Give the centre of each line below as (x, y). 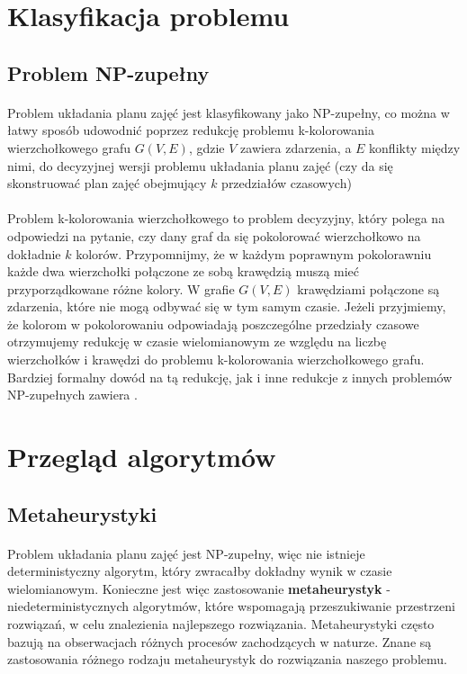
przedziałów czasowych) (287, 183)
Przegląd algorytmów (142, 457)
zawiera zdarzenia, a (296, 147)
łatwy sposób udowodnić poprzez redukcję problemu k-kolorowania (191, 130)
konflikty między (415, 147)
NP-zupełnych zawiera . (72, 395)
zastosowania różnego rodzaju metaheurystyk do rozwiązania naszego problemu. (227, 659)
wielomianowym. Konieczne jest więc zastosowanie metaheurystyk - (199, 588)
